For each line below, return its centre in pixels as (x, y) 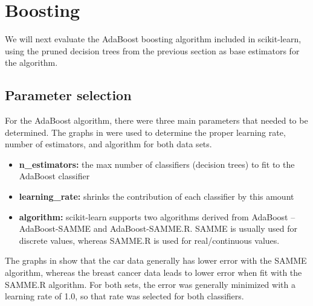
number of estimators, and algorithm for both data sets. (108, 144)
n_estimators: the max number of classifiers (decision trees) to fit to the (157, 164)
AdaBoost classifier (54, 176)
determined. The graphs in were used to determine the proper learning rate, (145, 132)
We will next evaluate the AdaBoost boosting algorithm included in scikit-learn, (153, 39)
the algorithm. (31, 62)
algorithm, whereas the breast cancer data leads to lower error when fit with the (153, 273)
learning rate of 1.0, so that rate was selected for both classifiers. (124, 296)
